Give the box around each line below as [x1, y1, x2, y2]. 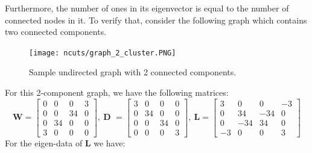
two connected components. [5, 25, 107, 38]
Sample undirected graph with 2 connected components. [29, 66, 237, 78]
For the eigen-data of [5, 136, 83, 149]
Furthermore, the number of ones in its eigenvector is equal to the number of [5, 2, 289, 14]
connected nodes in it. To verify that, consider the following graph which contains [5, 13, 307, 26]
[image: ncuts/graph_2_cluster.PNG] [29, 48, 176, 57]
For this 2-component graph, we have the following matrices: [5, 86, 229, 99]
